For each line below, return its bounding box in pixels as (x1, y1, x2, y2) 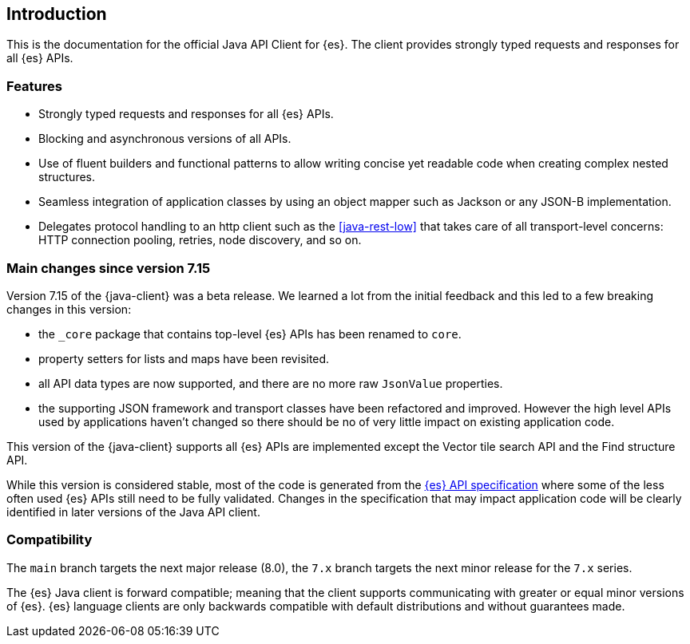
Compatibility (6, 531, 93, 548)
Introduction (6, 4, 107, 24)
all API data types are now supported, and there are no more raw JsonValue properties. (38, 376, 503, 390)
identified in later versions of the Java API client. (6, 504, 260, 519)
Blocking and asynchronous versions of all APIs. (38, 132, 291, 146)
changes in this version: (6, 302, 132, 316)
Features (6, 77, 62, 94)
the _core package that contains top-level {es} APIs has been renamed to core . (38, 326, 462, 341)
